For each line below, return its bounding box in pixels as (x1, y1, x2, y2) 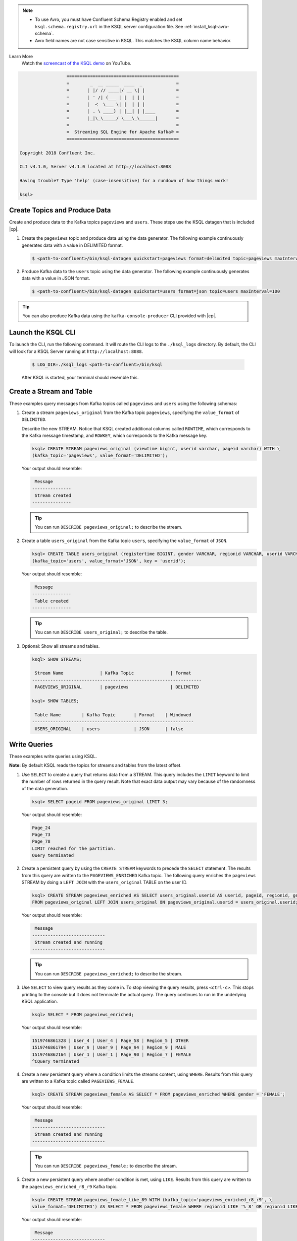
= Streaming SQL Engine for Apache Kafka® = (66, 129, 179, 135)
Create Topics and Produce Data (9, 206, 111, 214)
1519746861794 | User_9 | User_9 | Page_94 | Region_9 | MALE (32, 1045, 186, 1050)
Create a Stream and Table (9, 387, 93, 396)
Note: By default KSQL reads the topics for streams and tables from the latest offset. (9, 762, 182, 768)
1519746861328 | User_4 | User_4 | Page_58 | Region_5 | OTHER (32, 1037, 189, 1043)
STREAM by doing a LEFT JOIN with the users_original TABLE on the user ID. (21, 879, 188, 885)
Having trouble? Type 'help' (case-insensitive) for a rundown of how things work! (19, 178, 229, 184)
